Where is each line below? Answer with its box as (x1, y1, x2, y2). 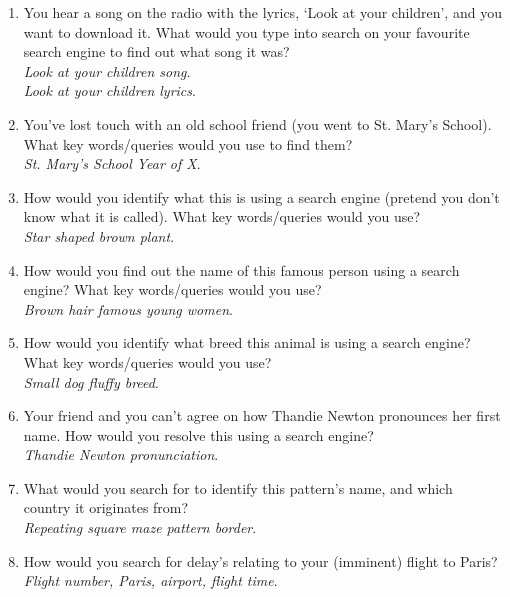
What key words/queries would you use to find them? (23, 133, 353, 154)
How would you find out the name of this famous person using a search (23, 259, 460, 280)
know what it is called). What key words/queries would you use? (23, 206, 421, 227)
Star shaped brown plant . (23, 225, 175, 246)
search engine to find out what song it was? (23, 41, 290, 62)
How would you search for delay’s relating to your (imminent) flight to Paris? (23, 550, 498, 571)
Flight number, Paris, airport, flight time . (23, 570, 278, 591)
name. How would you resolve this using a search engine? (23, 424, 374, 445)
